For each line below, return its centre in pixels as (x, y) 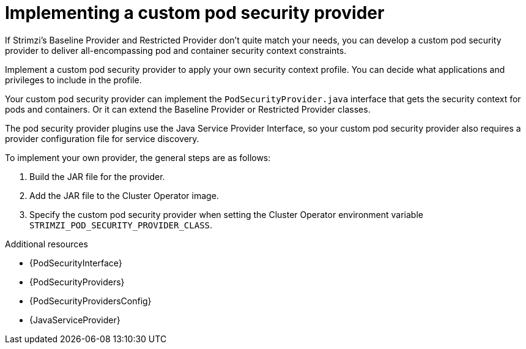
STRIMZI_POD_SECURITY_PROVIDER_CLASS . (121, 225)
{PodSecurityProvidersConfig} (91, 301)
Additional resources (46, 244)
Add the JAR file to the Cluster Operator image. (124, 195)
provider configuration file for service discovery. (102, 138)
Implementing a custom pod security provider (195, 13)
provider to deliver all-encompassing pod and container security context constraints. (176, 50)
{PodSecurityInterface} (76, 263)
